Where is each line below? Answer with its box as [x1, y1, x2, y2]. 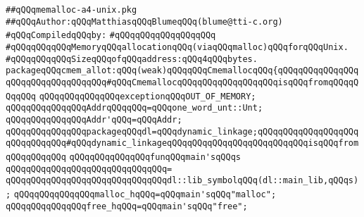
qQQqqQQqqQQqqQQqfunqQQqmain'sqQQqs [69, 151, 241, 162]
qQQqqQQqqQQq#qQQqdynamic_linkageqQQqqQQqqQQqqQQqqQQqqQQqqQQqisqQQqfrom [6, 138, 359, 149]
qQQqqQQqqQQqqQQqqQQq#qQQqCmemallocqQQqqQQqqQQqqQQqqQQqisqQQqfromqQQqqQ [6, 77, 359, 87]
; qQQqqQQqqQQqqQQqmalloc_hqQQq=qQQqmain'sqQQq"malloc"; [6, 189, 277, 199]
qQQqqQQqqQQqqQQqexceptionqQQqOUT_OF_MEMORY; [39, 91, 256, 101]
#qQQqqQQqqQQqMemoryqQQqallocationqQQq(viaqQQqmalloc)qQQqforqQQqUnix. [6, 42, 349, 52]
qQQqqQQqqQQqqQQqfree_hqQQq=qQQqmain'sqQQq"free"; [6, 201, 248, 211]
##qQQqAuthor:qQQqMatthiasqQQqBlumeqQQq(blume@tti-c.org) [6, 16, 283, 27]
